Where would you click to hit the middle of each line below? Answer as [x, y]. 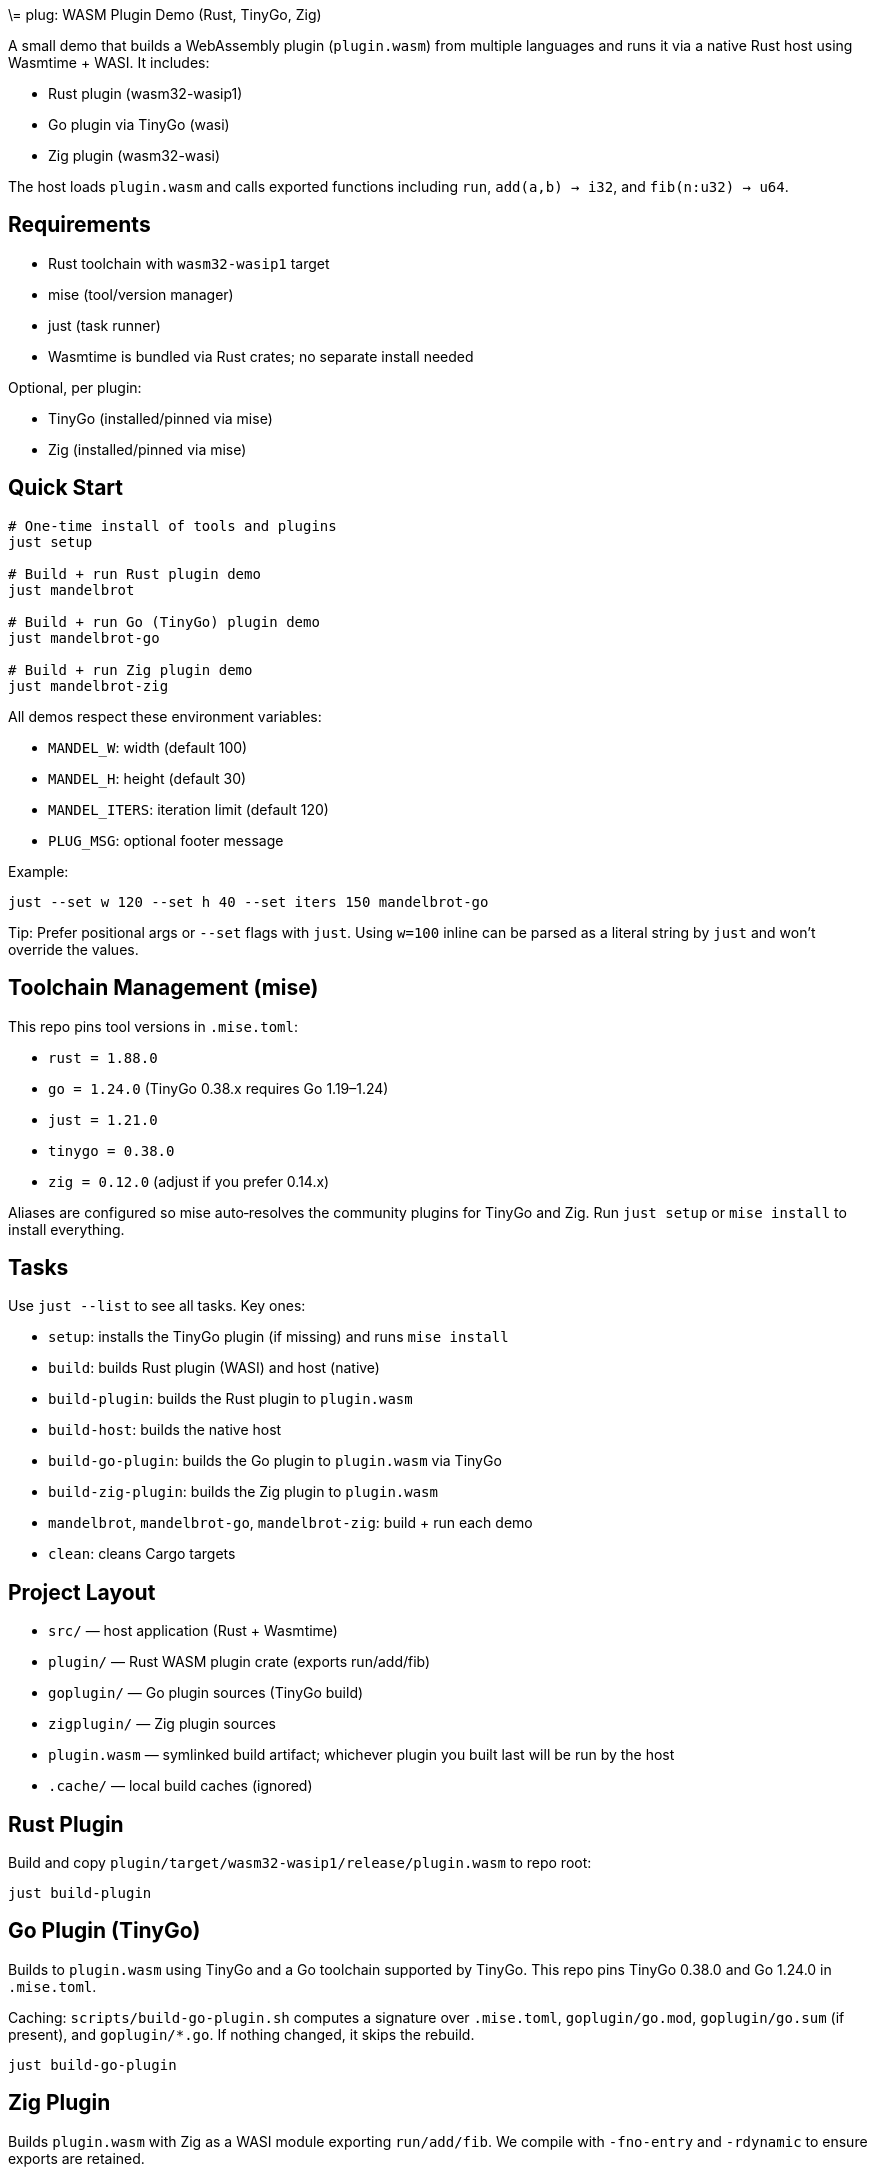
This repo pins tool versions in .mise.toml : [153, 1026]
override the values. [73, 949]
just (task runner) [104, 325]
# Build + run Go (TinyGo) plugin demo [164, 621]
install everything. [66, 1229]
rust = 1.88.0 [103, 1057]
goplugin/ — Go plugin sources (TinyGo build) [206, 1693]
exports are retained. [76, 2158]
